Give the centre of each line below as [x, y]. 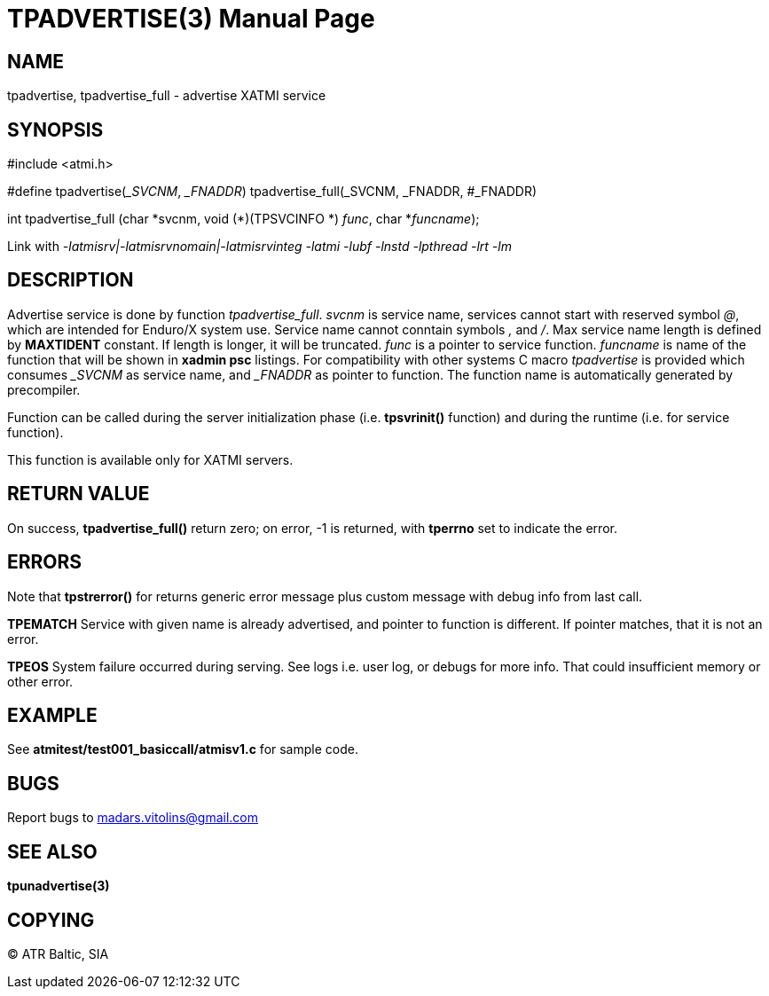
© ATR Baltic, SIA [58, 953]
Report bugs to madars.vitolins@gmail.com [133, 818]
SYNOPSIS [55, 129]
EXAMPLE [52, 715]
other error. [40, 681]
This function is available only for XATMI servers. [150, 459]
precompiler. [44, 389]
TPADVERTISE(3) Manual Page [191, 19]
